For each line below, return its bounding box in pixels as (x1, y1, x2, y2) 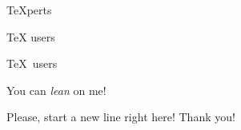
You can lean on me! (6, 81, 106, 98)
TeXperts (6, 2, 52, 18)
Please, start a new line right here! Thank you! (6, 108, 235, 125)
